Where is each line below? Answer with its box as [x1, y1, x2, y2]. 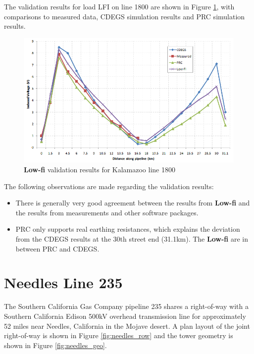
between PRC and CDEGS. [15, 243, 100, 253]
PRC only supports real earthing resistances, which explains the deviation [15, 224, 240, 234]
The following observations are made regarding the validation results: [4, 181, 214, 191]
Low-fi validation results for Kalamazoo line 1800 [24, 164, 175, 175]
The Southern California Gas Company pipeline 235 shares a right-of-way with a [4, 301, 249, 311]
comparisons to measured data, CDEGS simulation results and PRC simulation [4, 11, 245, 21]
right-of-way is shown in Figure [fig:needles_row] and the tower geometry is [4, 330, 233, 341]
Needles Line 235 [4, 272, 123, 293]
